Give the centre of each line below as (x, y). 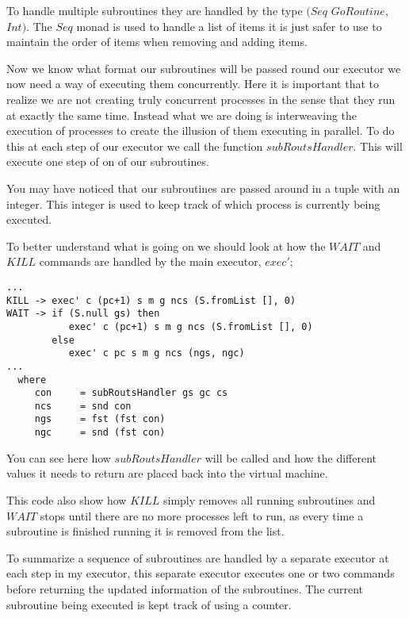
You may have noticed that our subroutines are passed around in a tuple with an (203, 188)
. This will (378, 146)
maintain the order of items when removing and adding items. (157, 42)
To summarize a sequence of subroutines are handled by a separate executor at (198, 557)
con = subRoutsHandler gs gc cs (131, 393)
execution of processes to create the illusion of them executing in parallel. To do (201, 131)
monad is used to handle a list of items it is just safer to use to (229, 26)
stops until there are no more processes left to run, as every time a (202, 515)
